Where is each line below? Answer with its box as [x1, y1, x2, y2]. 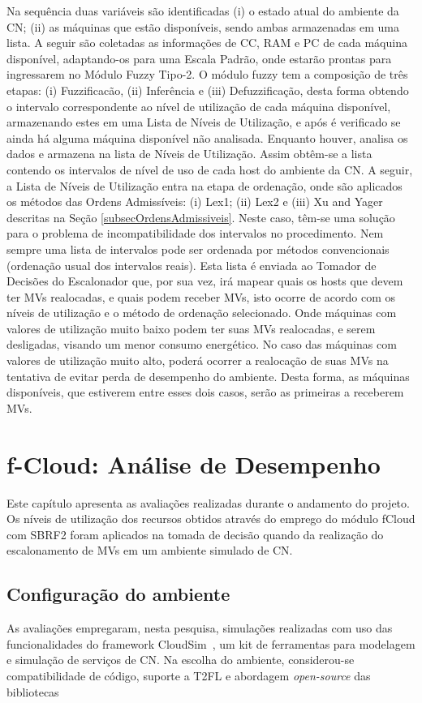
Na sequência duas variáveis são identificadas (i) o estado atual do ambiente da [6, 2, 399, 19]
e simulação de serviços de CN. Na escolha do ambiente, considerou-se [6, 651, 355, 668]
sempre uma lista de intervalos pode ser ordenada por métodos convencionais [6, 240, 390, 257]
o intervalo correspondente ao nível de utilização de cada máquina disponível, [6, 97, 391, 114]
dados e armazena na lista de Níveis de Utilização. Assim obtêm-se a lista [6, 145, 372, 162]
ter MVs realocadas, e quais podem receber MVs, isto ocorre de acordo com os [6, 288, 396, 305]
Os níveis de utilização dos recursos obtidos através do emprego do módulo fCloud [6, 510, 416, 527]
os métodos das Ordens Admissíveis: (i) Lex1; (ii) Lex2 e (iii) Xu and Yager [6, 193, 383, 210]
